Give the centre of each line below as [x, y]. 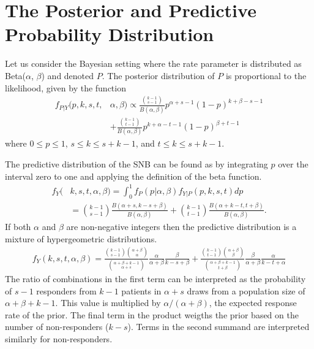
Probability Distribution [110, 34]
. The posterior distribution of [158, 75]
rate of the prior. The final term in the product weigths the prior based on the [152, 314]
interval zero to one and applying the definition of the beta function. [133, 176]
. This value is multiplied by [108, 303]
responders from [66, 290]
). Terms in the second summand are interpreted [219, 327]
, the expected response [253, 303]
